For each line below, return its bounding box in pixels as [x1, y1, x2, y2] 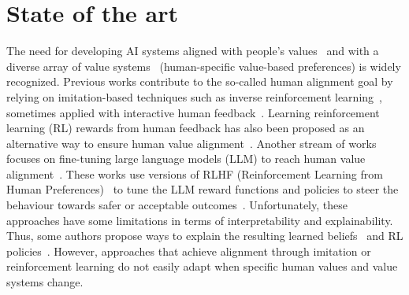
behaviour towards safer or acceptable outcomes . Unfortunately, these [6, 197, 348, 213]
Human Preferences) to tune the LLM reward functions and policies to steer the [6, 181, 399, 197]
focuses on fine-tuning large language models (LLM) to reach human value [6, 150, 366, 167]
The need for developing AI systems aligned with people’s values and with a [6, 42, 379, 59]
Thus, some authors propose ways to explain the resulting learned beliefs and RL [6, 227, 403, 244]
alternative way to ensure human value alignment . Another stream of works [6, 135, 377, 151]
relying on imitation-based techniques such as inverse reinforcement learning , [6, 88, 382, 105]
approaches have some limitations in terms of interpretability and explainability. [6, 212, 393, 228]
